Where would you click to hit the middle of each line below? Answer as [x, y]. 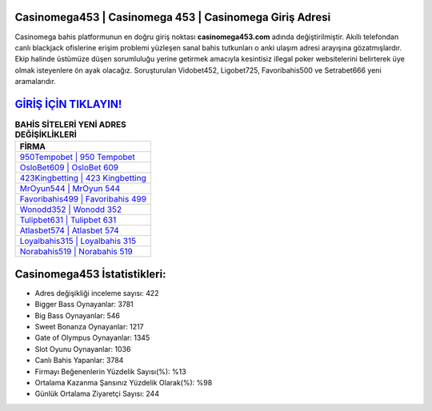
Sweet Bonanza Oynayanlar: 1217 [89, 327]
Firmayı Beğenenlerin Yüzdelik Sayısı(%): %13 [111, 371]
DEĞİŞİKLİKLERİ [46, 134]
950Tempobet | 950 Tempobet [77, 158]
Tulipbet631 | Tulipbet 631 [68, 220]
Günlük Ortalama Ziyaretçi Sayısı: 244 [97, 394]
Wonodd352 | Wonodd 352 [71, 209]
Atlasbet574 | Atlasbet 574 [69, 230]
